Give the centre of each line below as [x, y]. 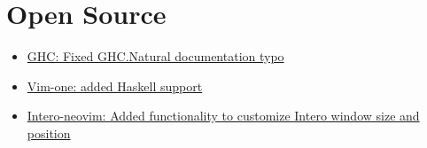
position [49, 132]
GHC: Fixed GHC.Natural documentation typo [155, 56]
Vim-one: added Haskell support [115, 86]
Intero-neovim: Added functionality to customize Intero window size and [223, 116]
